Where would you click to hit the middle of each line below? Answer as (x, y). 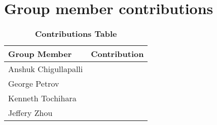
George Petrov (34, 84)
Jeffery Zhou (30, 113)
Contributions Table (76, 34)
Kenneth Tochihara (42, 98)
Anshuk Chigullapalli (46, 69)
